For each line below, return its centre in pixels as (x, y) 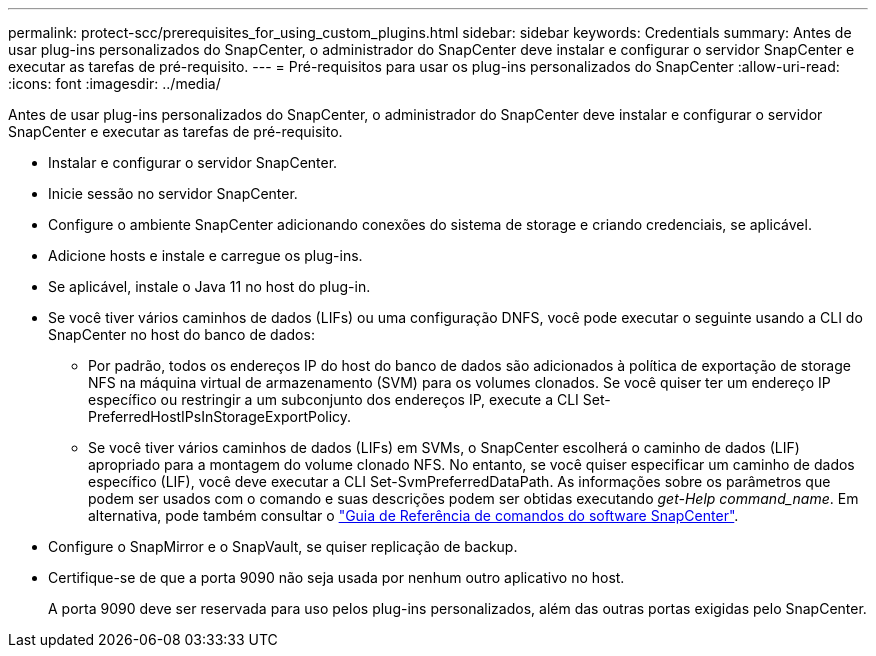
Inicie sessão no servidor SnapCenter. (173, 193)
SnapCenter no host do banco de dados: (181, 334)
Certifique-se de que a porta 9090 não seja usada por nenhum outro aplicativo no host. (336, 577)
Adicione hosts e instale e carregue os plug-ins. (205, 255)
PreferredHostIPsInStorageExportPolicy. (220, 416)
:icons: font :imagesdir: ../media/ (114, 83)
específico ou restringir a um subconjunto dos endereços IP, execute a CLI (333, 399)
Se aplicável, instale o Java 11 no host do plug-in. (209, 286)
